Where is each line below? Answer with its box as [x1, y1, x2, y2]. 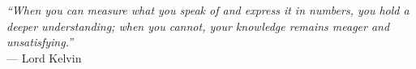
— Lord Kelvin [6, 49, 82, 66]
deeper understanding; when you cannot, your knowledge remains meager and [6, 17, 390, 34]
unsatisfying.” [6, 33, 74, 50]
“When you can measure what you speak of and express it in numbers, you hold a [6, 2, 410, 18]
